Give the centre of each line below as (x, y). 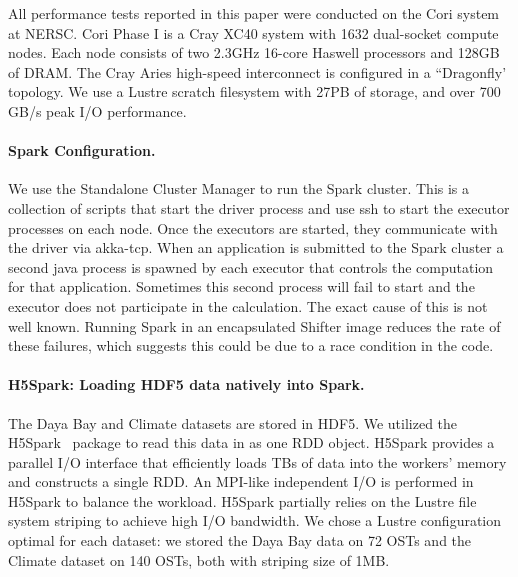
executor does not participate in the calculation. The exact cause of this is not (248, 305)
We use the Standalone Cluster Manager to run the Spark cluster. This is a (239, 188)
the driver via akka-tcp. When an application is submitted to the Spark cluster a (256, 247)
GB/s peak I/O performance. (97, 110)
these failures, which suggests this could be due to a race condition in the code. (251, 345)
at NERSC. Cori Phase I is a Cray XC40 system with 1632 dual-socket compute (253, 32)
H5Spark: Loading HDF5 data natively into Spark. (186, 384)
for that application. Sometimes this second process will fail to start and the (241, 286)
